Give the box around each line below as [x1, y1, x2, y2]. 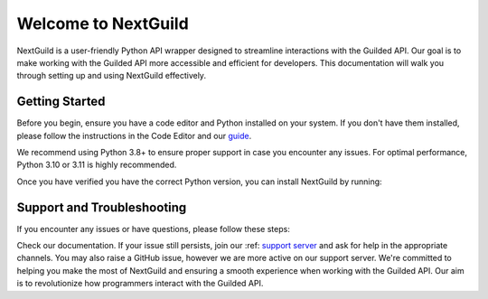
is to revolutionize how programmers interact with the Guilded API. [16, 278, 264, 289]
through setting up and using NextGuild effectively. [16, 70, 207, 81]
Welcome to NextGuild [16, 14, 189, 33]
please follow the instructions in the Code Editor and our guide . [16, 130, 252, 141]
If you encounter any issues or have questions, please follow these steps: [16, 223, 291, 234]
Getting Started [16, 94, 106, 109]
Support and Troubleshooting [16, 200, 187, 215]
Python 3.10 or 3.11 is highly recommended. [16, 159, 177, 171]
